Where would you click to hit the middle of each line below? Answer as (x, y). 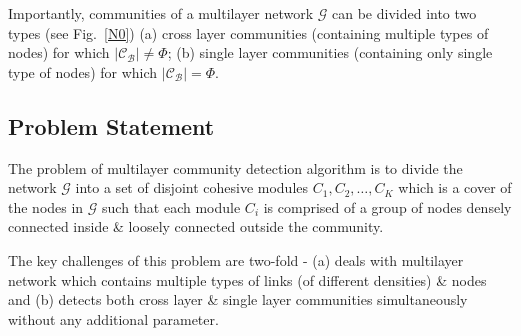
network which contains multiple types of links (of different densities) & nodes (247, 279)
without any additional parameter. (113, 318)
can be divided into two (404, 13)
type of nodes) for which (83, 71)
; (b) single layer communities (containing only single (330, 52)
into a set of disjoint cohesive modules (192, 187)
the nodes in (46, 206)
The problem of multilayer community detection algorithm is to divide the (235, 167)
